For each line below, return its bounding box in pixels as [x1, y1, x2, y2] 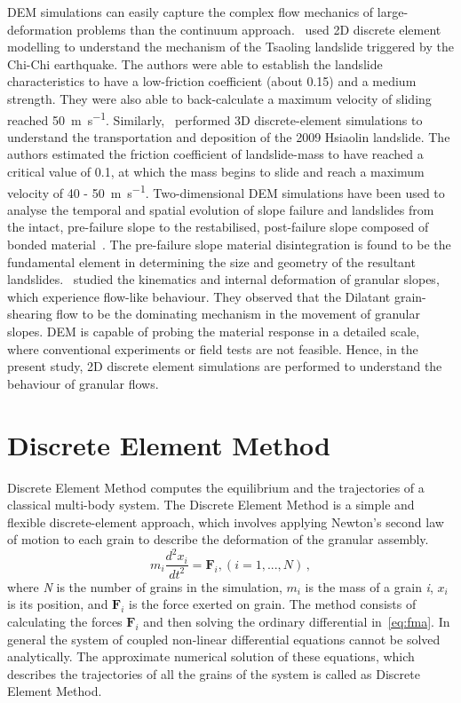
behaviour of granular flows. [7, 374, 159, 392]
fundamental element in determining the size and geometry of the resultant [7, 252, 416, 271]
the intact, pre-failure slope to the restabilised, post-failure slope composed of [7, 217, 429, 236]
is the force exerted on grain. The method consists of [129, 595, 417, 613]
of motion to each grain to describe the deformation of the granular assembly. [7, 530, 429, 549]
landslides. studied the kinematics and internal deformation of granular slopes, [7, 270, 440, 288]
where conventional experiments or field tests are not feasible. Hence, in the [7, 339, 418, 358]
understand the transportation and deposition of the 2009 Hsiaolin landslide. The [7, 127, 450, 146]
